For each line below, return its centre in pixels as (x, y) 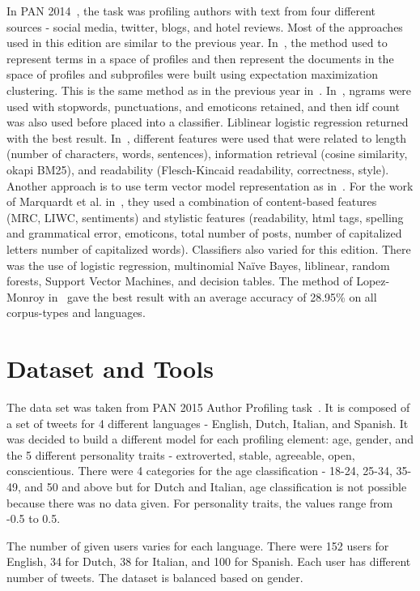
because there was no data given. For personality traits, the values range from (200, 502)
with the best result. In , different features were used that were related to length (207, 137)
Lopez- (373, 281)
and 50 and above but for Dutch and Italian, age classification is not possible (216, 486)
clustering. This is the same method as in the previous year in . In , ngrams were (209, 90)
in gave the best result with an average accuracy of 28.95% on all (212, 296)
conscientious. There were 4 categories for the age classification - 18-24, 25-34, (199, 471)
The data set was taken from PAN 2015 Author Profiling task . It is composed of (208, 407)
